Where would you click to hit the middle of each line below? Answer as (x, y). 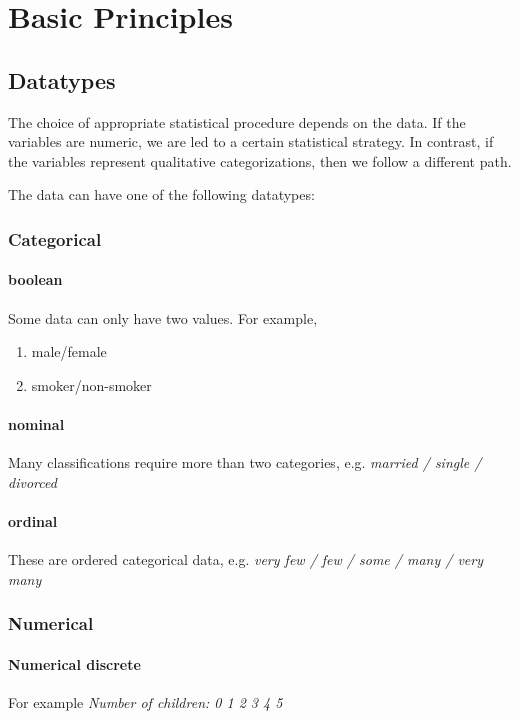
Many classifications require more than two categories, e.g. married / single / (245, 462)
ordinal (33, 520)
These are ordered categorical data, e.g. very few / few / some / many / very (246, 559)
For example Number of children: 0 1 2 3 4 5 (145, 701)
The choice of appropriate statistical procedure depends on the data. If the (237, 121)
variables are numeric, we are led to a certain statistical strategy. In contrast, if (251, 141)
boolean (35, 279)
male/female (69, 351)
